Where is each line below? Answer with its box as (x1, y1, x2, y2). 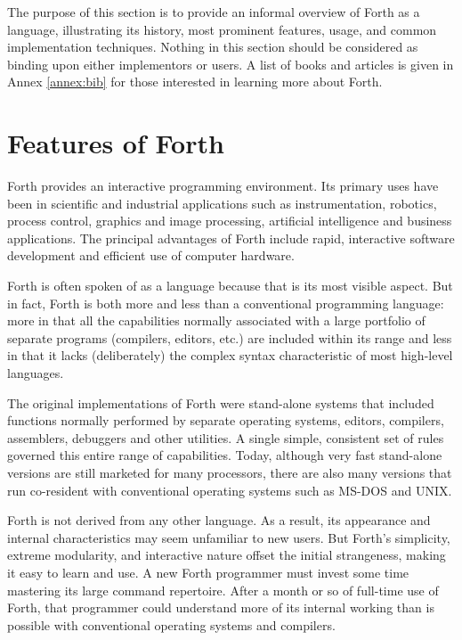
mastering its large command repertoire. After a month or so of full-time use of (7, 580, 439, 599)
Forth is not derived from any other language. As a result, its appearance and (7, 511, 431, 529)
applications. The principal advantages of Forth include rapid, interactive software (7, 228, 455, 247)
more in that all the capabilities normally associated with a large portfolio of (7, 311, 426, 330)
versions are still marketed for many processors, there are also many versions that (7, 464, 452, 481)
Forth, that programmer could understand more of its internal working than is (7, 598, 434, 617)
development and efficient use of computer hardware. (7, 246, 295, 265)
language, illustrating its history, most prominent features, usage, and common (7, 20, 437, 38)
